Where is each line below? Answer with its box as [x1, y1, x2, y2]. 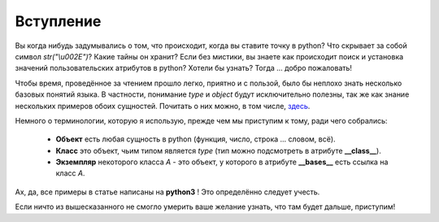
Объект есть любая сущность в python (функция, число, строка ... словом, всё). [55, 134, 337, 144]
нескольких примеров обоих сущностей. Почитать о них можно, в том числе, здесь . [15, 101, 311, 111]
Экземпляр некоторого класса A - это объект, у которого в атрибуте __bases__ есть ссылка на [55, 157, 389, 167]
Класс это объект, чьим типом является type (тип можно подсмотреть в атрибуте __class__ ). [55, 146, 381, 155]
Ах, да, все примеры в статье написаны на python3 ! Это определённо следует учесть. [15, 187, 320, 197]
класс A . [55, 168, 85, 178]
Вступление [15, 12, 102, 30]
